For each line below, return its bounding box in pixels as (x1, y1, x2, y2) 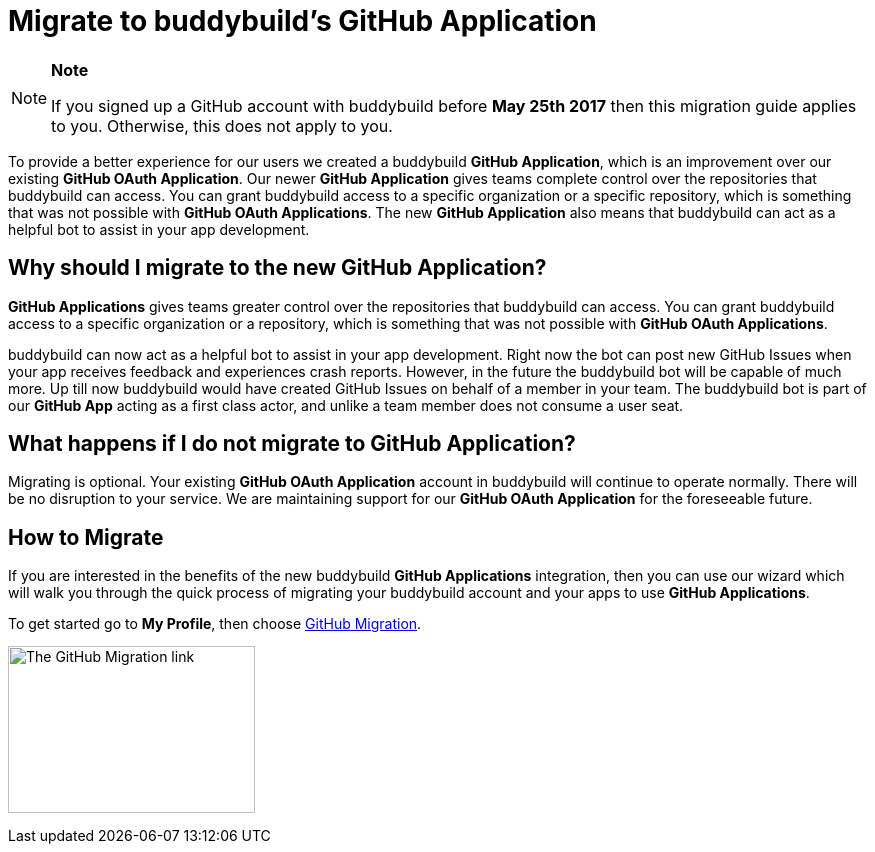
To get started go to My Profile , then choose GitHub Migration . (8, 615, 422, 633)
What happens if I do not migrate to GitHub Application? (8, 431, 576, 457)
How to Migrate (8, 524, 164, 550)
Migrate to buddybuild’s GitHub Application (8, 4, 597, 38)
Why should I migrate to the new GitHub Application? (8, 255, 547, 281)
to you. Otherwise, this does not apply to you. (51, 115, 393, 136)
